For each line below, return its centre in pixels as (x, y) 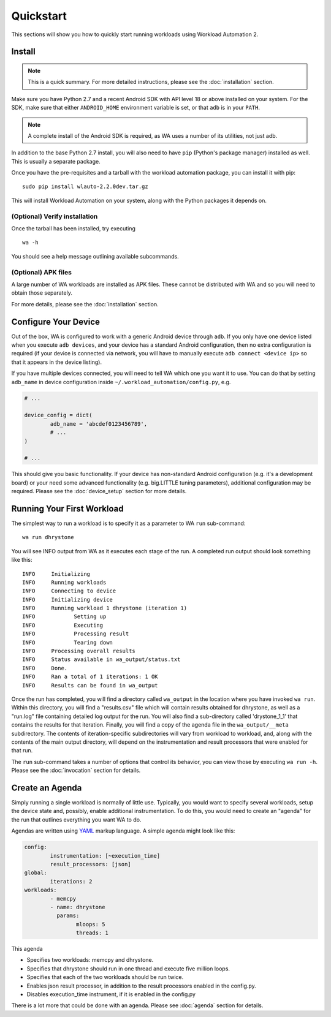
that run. (22, 750)
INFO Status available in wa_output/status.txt (101, 660)
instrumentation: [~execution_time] (105, 856)
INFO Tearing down (68, 642)
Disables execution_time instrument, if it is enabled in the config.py (111, 994)
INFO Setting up (64, 617)
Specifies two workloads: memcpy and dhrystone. (90, 960)
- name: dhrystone (78, 907)
